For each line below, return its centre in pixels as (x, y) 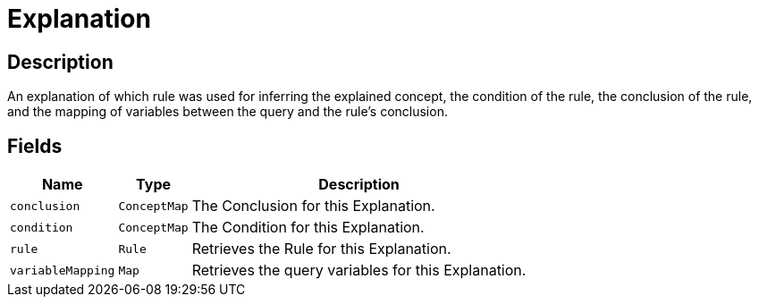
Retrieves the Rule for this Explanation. (321, 249)
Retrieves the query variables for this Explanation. (359, 270)
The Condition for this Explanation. (308, 228)
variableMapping (63, 270)
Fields (35, 146)
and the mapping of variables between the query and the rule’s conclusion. (228, 112)
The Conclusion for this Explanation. (313, 206)
